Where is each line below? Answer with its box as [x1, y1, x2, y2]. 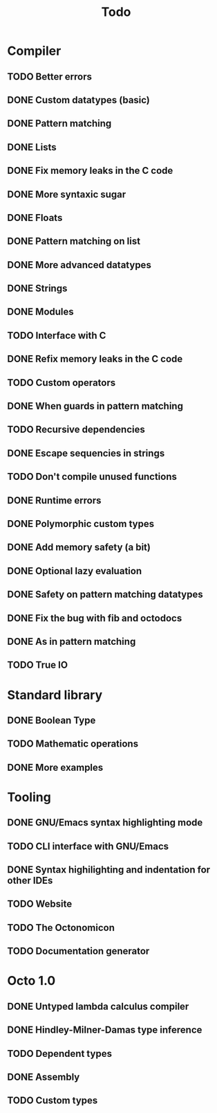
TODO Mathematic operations [7, 738, 139, 750]
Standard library [7, 687, 103, 703]
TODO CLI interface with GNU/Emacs [7, 840, 169, 852]
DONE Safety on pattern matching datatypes [7, 589, 203, 600]
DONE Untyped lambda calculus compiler [7, 1000, 189, 1012]
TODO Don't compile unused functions [7, 471, 178, 483]
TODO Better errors [7, 71, 92, 82]
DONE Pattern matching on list [7, 235, 140, 247]
